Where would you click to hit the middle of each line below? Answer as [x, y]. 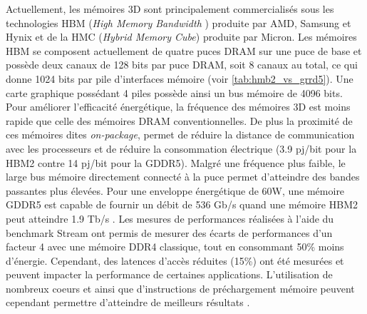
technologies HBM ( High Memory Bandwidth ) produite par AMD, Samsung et [179, 22]
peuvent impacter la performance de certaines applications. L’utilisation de [169, 274]
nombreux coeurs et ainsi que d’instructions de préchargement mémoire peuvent [180, 288]
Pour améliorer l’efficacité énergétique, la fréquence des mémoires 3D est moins [178, 107]
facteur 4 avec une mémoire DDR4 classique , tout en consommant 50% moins [175, 247]
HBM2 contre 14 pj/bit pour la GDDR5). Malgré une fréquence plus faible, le [176, 162]
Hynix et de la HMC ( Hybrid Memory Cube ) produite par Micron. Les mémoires [181, 37]
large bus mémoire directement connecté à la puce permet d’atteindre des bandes [183, 177]
